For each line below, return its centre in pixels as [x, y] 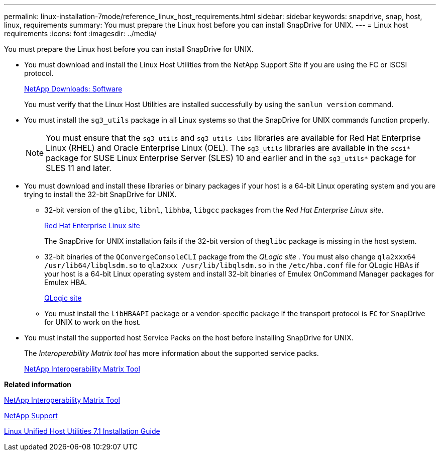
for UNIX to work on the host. [93, 322]
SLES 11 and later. [79, 168]
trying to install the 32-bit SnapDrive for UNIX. [100, 194]
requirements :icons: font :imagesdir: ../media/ [80, 33]
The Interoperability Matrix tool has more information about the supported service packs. [172, 353]
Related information [38, 384]
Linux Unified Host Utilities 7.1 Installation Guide [82, 431]
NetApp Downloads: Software [73, 89]
